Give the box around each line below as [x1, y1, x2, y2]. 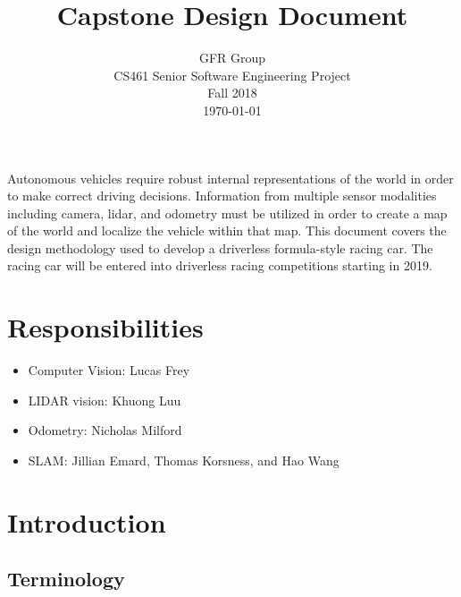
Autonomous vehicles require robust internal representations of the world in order [7, 168, 454, 187]
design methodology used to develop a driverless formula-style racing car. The [7, 238, 433, 257]
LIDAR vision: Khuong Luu [28, 390, 181, 409]
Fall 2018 [207, 83, 257, 102]
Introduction [7, 503, 166, 540]
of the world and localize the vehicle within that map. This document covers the [7, 221, 447, 240]
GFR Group [198, 48, 266, 67]
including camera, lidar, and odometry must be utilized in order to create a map [7, 203, 448, 222]
